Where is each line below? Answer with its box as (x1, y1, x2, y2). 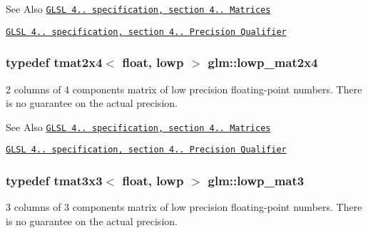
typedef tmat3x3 (6, 171, 103, 189)
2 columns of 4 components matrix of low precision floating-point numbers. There (6, 81, 362, 96)
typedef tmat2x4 (6, 53, 103, 71)
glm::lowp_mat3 (208, 171, 305, 189)
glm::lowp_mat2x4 (208, 53, 318, 71)
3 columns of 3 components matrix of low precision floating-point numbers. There (6, 200, 362, 214)
